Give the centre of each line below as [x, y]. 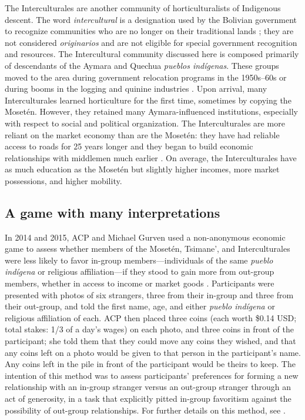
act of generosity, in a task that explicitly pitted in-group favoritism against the [148, 399]
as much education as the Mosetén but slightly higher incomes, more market [142, 169]
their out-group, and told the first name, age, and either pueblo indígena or [140, 306]
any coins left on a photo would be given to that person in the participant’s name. [153, 352]
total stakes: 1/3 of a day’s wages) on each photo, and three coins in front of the [149, 329]
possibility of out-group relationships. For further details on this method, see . [145, 410]
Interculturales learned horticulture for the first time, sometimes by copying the [148, 100]
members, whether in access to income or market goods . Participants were [140, 283]
